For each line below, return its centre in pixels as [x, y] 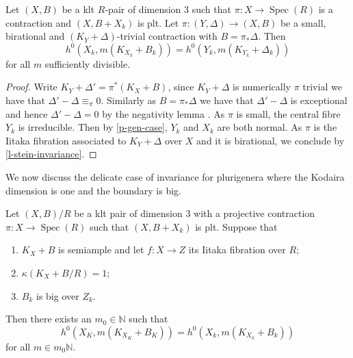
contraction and [39, 22]
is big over [57, 295]
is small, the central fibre [288, 113]
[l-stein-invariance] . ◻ [51, 154]
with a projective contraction [254, 213]
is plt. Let [158, 22]
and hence [27, 113]
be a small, [303, 22]
